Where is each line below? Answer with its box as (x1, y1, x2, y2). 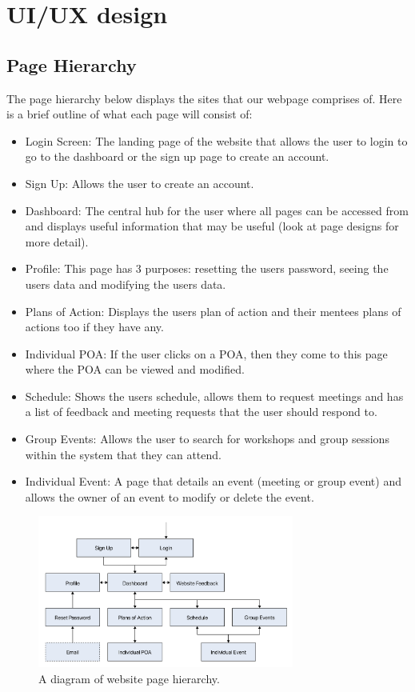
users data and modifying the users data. (25, 275, 226, 292)
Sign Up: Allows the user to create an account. (25, 174, 254, 191)
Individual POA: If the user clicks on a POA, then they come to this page (25, 345, 388, 362)
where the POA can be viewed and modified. (25, 361, 245, 378)
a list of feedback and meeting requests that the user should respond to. (25, 403, 377, 420)
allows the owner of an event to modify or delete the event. (25, 488, 314, 505)
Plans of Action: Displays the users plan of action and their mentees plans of (25, 302, 401, 319)
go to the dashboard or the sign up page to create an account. (25, 148, 329, 165)
